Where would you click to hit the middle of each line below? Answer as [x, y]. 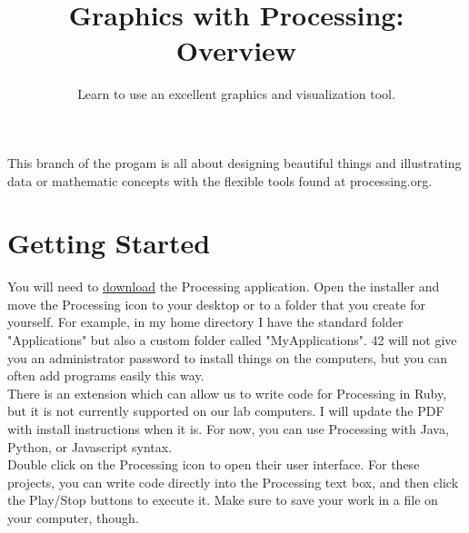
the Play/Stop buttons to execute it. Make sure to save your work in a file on [223, 500]
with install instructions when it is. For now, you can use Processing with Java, [228, 428]
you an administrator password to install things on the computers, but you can [228, 357]
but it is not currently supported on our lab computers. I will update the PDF [226, 411]
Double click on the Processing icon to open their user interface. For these [214, 464]
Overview [236, 50]
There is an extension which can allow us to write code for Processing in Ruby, [227, 393]
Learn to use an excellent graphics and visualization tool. [236, 94]
